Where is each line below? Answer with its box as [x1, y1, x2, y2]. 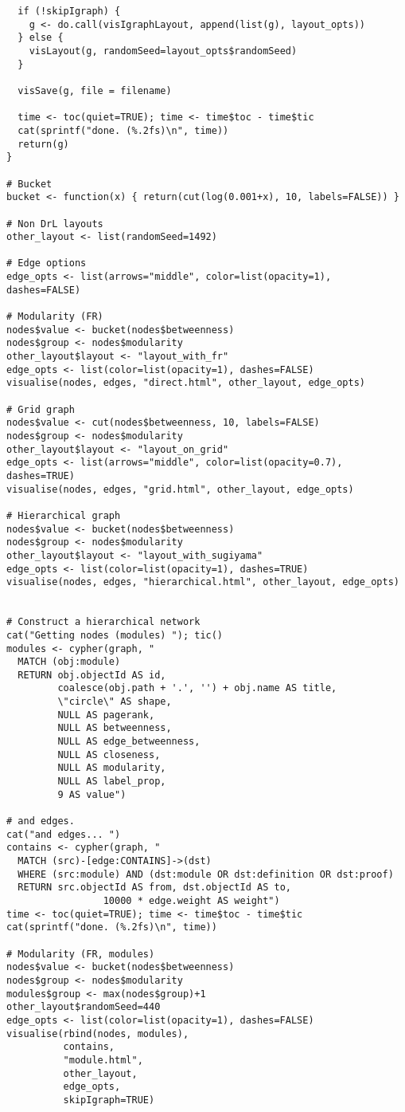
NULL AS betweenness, [57, 722, 172, 734]
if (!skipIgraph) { [18, 6, 121, 17]
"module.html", [63, 1054, 143, 1066]
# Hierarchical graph [6, 509, 121, 521]
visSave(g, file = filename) [18, 84, 172, 96]
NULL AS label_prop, [57, 776, 166, 788]
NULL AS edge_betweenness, [57, 736, 201, 748]
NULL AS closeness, [57, 749, 161, 760]
